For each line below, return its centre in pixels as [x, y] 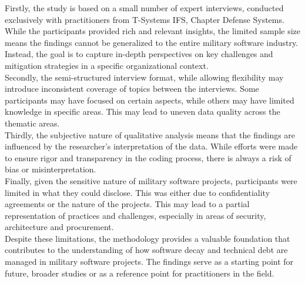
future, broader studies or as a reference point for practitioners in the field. [140, 273]
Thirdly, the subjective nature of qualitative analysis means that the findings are [150, 134]
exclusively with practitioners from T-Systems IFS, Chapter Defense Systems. [145, 19]
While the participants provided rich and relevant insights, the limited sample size [152, 31]
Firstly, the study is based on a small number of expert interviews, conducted [144, 8]
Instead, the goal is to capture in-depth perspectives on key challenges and [139, 54]
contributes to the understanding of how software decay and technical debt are [146, 250]
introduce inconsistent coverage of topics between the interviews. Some [132, 89]
